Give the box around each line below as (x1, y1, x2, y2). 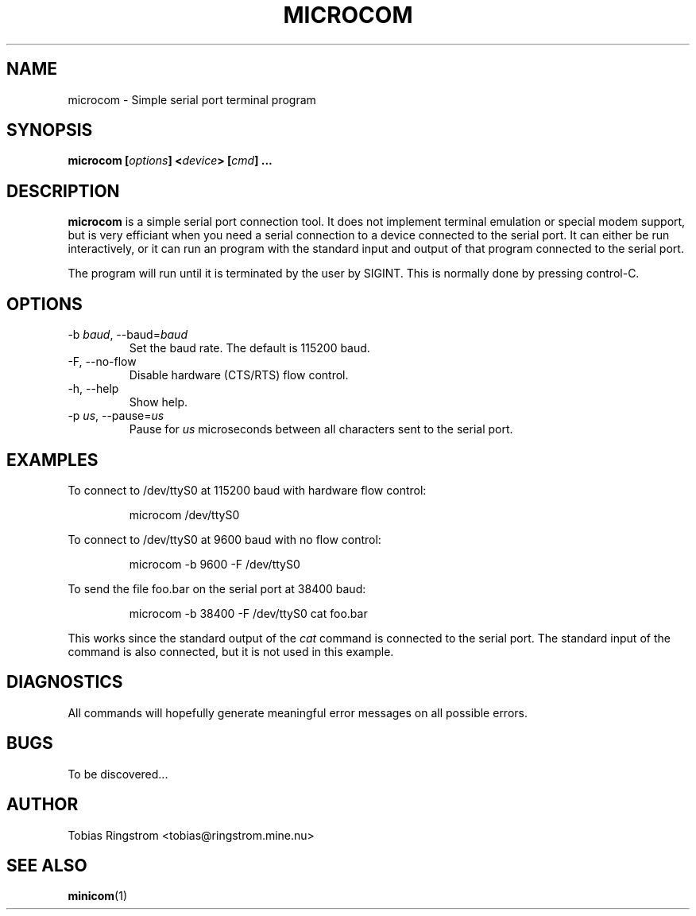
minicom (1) (68, 889, 127, 903)
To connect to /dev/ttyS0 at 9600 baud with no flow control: (68, 532, 381, 546)
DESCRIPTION (6, 180, 120, 201)
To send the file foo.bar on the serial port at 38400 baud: (68, 581, 366, 596)
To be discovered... (68, 767, 168, 781)
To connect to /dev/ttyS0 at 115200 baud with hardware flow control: (68, 483, 427, 497)
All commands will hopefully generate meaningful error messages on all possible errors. (68, 705, 528, 720)
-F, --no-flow (68, 355, 137, 369)
